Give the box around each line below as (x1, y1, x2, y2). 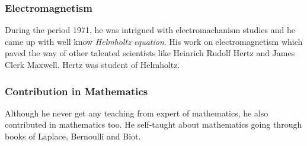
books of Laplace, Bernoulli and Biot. (5, 130, 141, 142)
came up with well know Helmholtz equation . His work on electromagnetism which (5, 35, 303, 47)
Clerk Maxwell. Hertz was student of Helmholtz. (5, 59, 180, 70)
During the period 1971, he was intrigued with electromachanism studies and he (5, 24, 295, 36)
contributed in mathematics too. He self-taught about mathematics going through (5, 118, 302, 131)
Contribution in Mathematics (5, 83, 148, 98)
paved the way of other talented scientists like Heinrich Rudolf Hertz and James (5, 47, 295, 59)
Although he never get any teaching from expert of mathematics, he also (5, 106, 268, 119)
